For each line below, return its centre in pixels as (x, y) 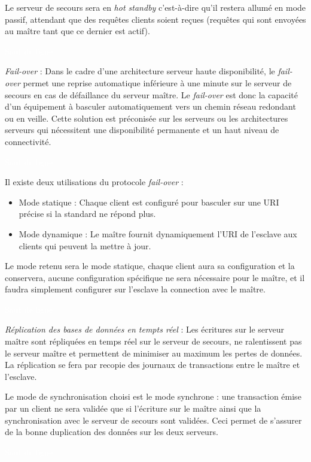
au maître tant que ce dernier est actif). (77, 31)
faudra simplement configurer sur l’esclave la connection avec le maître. (135, 289)
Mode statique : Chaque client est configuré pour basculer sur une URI (149, 202)
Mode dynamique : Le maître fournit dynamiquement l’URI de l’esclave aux (158, 233)
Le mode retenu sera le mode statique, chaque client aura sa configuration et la (150, 266)
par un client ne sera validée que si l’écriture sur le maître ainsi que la (133, 408)
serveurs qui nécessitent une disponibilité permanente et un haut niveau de (142, 130)
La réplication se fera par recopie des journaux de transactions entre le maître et (153, 365)
